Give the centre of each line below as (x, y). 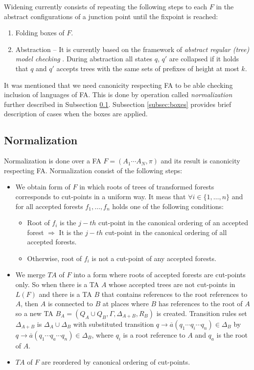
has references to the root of (200, 304)
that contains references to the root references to (174, 294)
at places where (126, 304)
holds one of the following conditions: (168, 206)
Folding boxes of (40, 33)
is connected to (70, 304)
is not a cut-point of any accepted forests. (154, 258)
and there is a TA (65, 294)
